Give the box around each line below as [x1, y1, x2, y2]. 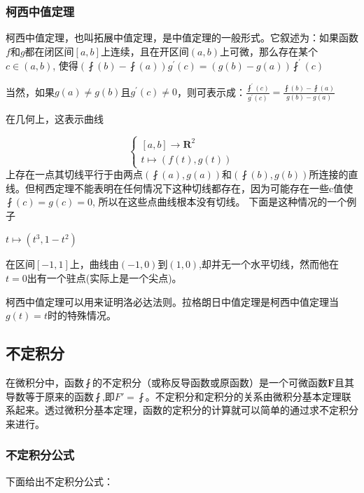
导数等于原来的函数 [6, 389, 94, 403]
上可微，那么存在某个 [220, 43, 318, 58]
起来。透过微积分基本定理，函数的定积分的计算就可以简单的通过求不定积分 [15, 403, 358, 417]
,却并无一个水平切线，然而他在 [199, 257, 339, 271]
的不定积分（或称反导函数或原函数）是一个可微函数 [92, 374, 328, 389]
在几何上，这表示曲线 [6, 112, 104, 126]
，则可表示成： [177, 84, 246, 99]
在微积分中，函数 [6, 374, 84, 389]
